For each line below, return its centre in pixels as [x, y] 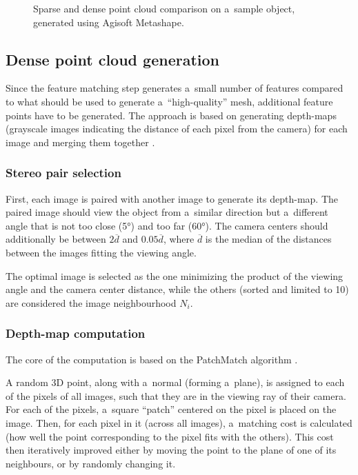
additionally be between [56, 239]
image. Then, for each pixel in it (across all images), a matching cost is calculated [179, 422]
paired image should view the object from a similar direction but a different [167, 212]
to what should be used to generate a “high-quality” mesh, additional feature [169, 101]
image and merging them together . [80, 142]
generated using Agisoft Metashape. [109, 22]
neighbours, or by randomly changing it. [91, 463]
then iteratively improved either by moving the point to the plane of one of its [171, 450]
